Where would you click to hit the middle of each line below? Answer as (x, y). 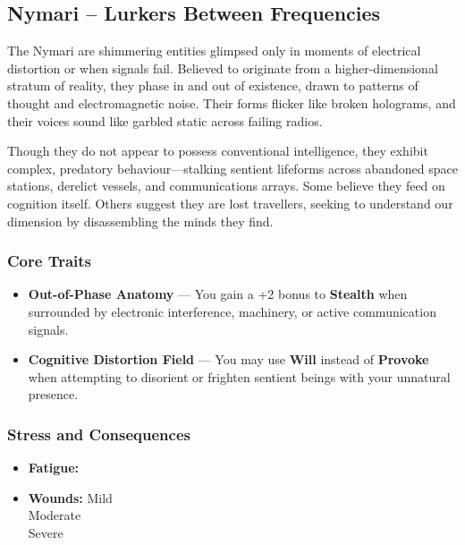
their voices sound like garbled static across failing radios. (165, 120)
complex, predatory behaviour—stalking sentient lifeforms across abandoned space (232, 168)
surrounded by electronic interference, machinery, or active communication (232, 311)
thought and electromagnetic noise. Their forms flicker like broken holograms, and (232, 102)
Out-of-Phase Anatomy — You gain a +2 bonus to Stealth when (218, 294)
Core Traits (50, 261)
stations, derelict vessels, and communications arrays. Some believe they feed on (226, 186)
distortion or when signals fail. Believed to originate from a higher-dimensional (223, 68)
